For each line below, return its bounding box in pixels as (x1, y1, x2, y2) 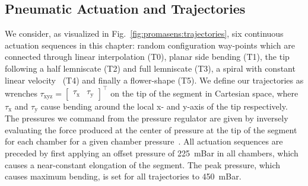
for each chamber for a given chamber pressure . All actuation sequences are (5, 135, 283, 147)
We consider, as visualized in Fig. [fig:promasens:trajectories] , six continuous (5, 27, 284, 40)
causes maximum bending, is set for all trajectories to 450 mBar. (5, 170, 242, 182)
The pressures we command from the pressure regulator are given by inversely (5, 112, 288, 124)
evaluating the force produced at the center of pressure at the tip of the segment (5, 123, 297, 136)
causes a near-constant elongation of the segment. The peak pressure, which (5, 158, 281, 171)
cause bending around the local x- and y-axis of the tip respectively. (40, 100, 288, 112)
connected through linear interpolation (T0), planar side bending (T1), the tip (5, 50, 290, 63)
